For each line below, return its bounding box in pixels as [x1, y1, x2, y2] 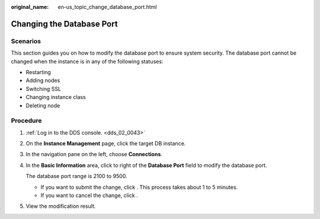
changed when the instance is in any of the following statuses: [11, 58, 164, 65]
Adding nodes [25, 77, 60, 84]
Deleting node [25, 101, 60, 109]
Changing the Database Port [11, 18, 118, 29]
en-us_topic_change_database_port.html [57, 4, 157, 10]
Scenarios [11, 37, 41, 45]
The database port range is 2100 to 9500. [25, 173, 127, 180]
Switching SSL [25, 85, 62, 92]
